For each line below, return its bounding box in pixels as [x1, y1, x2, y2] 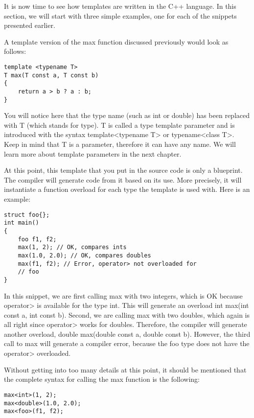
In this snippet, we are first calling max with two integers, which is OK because [4, 290, 243, 301]
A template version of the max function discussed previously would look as [4, 36, 229, 46]
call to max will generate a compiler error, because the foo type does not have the [4, 338, 250, 348]
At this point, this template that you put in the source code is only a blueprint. [4, 165, 243, 175]
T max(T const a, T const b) [4, 71, 99, 79]
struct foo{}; [4, 211, 50, 218]
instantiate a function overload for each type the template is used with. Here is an [4, 184, 250, 194]
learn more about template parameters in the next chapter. [4, 148, 182, 159]
